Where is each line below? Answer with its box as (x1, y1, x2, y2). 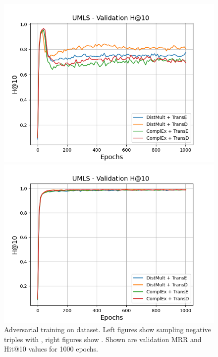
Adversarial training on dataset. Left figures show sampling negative (4, 324, 211, 335)
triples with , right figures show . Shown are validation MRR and (4, 334, 202, 344)
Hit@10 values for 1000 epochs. (4, 344, 98, 354)
